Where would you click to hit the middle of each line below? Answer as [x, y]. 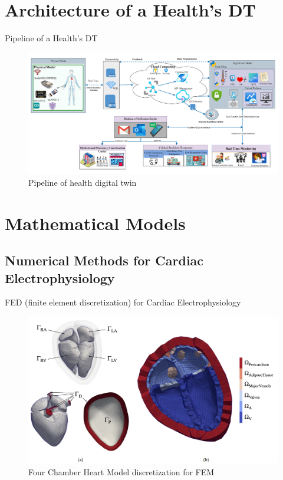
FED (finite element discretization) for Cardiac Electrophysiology [123, 302]
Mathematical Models [95, 223]
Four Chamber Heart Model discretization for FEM [121, 471]
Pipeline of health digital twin [83, 182]
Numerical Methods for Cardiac [104, 260]
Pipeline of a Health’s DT [51, 38]
